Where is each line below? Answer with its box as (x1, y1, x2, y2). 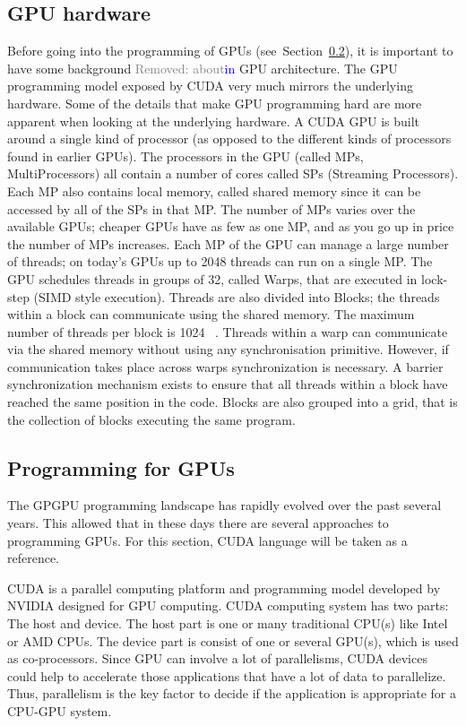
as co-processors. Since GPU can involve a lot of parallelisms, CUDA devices (7, 649, 427, 668)
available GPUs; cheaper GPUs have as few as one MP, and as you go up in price (7, 217, 454, 236)
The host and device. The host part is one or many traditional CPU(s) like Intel (7, 614, 448, 633)
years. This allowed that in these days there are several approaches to (7, 514, 389, 532)
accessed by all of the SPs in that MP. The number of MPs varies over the (7, 199, 416, 218)
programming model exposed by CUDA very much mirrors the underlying (7, 76, 413, 95)
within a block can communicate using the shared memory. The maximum (7, 305, 415, 324)
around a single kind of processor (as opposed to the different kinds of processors (7, 129, 452, 148)
